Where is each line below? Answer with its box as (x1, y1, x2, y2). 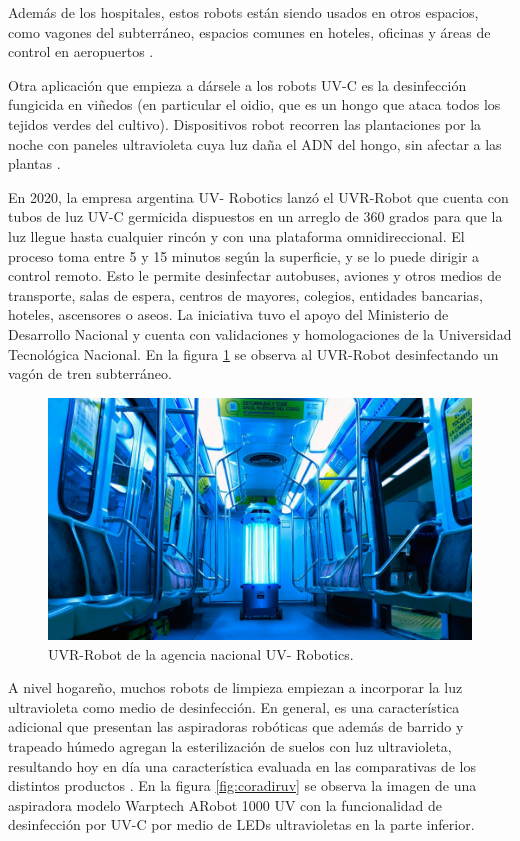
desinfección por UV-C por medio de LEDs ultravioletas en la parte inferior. (8, 814, 475, 835)
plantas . (8, 153, 61, 174)
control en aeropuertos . (8, 41, 154, 62)
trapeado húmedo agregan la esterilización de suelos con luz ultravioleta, (8, 735, 452, 756)
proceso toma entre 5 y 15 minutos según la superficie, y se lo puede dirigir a (8, 245, 480, 266)
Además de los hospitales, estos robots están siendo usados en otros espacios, (8, 2, 479, 22)
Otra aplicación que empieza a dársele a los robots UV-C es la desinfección (8, 74, 467, 95)
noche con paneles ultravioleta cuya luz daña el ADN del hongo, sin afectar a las (8, 133, 502, 154)
